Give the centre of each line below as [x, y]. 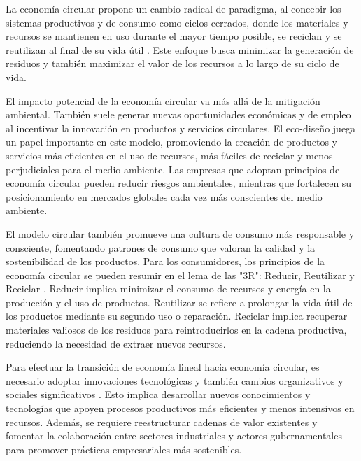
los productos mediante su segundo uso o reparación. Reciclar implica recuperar [177, 316]
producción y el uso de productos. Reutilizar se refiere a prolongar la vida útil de [179, 302]
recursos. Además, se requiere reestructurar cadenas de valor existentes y [162, 421]
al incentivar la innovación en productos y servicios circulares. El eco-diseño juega [181, 128]
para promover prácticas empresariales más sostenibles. [124, 449]
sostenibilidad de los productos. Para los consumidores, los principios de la [165, 261]
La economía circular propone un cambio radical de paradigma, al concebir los [174, 8]
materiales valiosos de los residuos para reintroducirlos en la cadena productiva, [176, 330]
